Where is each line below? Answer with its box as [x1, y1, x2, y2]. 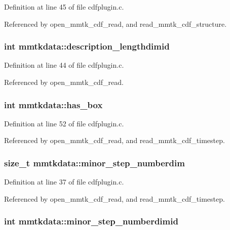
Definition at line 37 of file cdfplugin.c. [4, 176, 124, 187]
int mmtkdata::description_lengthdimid [4, 40, 170, 53]
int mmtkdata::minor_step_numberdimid [4, 215, 178, 227]
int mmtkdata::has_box [4, 98, 103, 111]
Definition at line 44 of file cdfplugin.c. [4, 60, 124, 70]
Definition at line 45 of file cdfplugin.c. [4, 2, 124, 12]
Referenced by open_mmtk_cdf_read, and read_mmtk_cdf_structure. [4, 18, 227, 29]
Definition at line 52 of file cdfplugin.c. [4, 118, 124, 128]
